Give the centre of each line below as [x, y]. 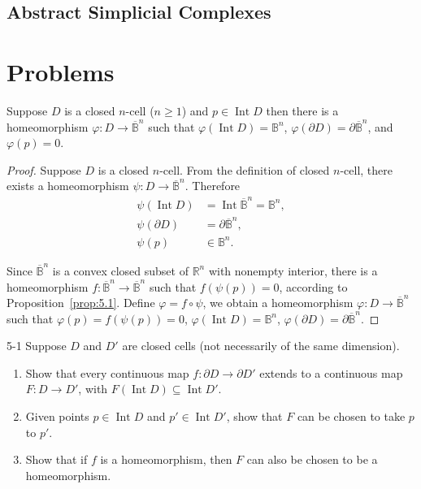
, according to [313, 286]
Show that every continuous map [107, 372]
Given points [57, 416]
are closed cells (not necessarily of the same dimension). [261, 346]
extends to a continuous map [331, 372]
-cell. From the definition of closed [245, 169]
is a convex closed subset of [120, 270]
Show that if [56, 459]
